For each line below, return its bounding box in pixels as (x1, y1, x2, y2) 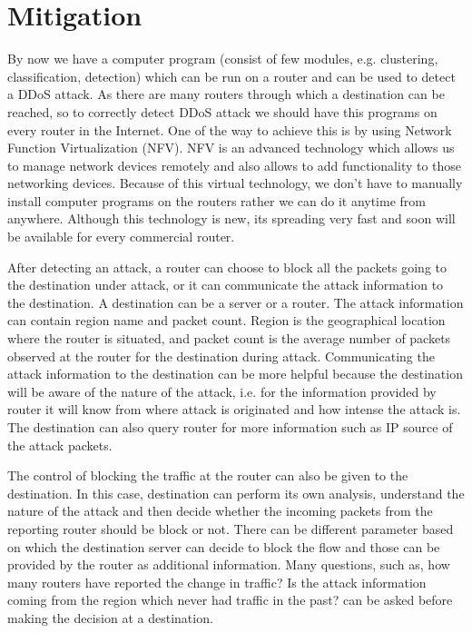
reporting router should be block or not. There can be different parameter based (7, 519, 454, 538)
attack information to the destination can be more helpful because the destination (7, 364, 463, 383)
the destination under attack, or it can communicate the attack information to (7, 275, 444, 294)
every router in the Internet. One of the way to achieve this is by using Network (7, 120, 452, 139)
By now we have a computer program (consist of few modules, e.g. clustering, (7, 49, 438, 68)
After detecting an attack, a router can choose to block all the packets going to (7, 257, 447, 276)
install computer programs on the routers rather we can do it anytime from (7, 191, 426, 210)
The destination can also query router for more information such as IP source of (7, 418, 453, 436)
